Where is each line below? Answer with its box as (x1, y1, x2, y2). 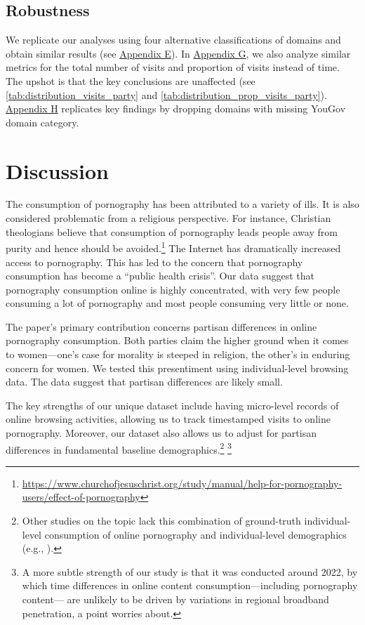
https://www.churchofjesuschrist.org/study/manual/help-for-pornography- (22, 475, 343, 490)
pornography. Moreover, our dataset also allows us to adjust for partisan (6, 426, 317, 440)
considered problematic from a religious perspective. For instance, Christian (6, 211, 331, 225)
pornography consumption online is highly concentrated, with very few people (6, 282, 340, 296)
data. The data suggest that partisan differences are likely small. (6, 374, 283, 389)
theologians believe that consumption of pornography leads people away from (6, 224, 338, 239)
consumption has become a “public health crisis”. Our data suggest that (6, 268, 314, 283)
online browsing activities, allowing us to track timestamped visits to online (6, 412, 331, 426)
